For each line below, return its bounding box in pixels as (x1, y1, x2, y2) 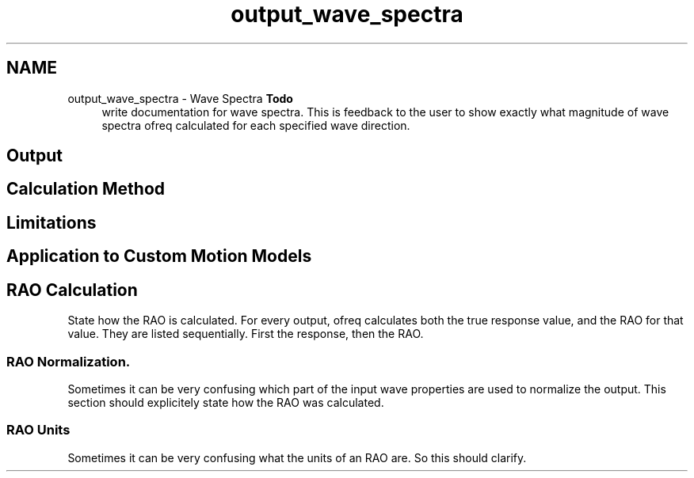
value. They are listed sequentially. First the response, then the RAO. (67, 327, 424, 341)
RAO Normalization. (6, 353, 131, 370)
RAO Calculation (6, 279, 138, 300)
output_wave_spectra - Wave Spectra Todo (67, 91, 293, 105)
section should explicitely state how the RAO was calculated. (67, 395, 384, 409)
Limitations (6, 212, 97, 233)
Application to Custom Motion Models (6, 246, 312, 267)
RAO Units (6, 422, 71, 438)
